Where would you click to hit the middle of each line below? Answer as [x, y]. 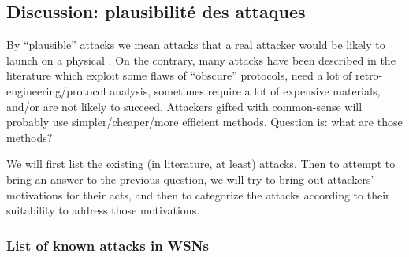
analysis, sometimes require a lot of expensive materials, [245, 90]
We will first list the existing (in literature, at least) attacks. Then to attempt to [201, 164]
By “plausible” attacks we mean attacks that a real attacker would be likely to [196, 45]
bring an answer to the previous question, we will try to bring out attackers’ [190, 179]
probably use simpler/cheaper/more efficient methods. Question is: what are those [204, 122]
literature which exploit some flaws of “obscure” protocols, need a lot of [179, 75]
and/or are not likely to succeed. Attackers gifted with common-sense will [184, 106]
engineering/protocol [56, 90]
